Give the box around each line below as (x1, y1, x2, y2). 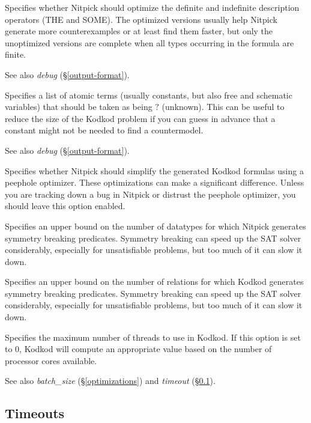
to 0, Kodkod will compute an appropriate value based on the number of (5, 342, 272, 355)
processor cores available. (5, 354, 97, 367)
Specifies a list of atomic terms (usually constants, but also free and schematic (5, 88, 292, 101)
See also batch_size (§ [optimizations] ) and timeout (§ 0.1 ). (5, 374, 216, 387)
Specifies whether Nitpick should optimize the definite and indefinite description (5, 1, 300, 13)
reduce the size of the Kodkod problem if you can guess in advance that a (5, 112, 276, 124)
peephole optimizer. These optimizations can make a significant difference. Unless (5, 176, 304, 189)
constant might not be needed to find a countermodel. (5, 124, 204, 136)
